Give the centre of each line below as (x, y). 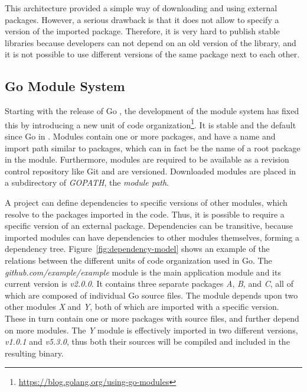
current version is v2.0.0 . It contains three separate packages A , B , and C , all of (149, 284)
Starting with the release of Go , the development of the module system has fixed (152, 111)
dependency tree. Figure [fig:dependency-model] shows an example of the (137, 249)
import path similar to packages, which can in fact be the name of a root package (153, 148)
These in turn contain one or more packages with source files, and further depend (152, 318)
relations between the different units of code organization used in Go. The (138, 260)
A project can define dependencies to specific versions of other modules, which (146, 202)
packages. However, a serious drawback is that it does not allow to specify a (142, 19)
